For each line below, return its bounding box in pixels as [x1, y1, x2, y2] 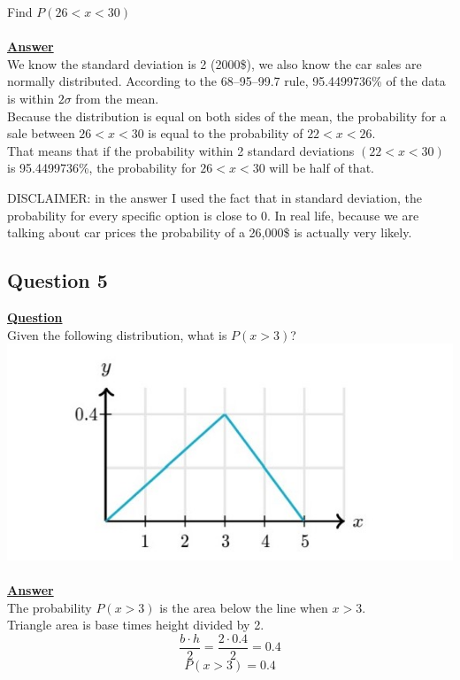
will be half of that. [269, 158, 374, 177]
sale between [7, 124, 75, 143]
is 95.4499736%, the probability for [7, 158, 196, 177]
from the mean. [75, 89, 159, 107]
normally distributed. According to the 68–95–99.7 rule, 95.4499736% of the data [7, 72, 446, 90]
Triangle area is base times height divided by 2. [7, 615, 264, 634]
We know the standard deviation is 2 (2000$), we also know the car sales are [7, 54, 422, 73]
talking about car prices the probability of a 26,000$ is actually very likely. [7, 223, 412, 242]
